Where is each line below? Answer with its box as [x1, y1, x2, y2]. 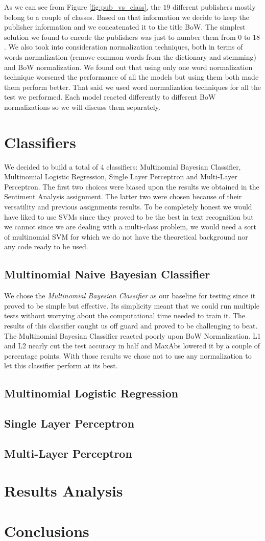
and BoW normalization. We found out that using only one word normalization [4, 61, 253, 72]
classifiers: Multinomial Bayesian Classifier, [106, 161, 241, 172]
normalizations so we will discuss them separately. [4, 101, 160, 112]
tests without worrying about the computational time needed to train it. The [4, 310, 246, 321]
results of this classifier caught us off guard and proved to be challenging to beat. [4, 320, 258, 331]
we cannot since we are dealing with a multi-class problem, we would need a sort [4, 221, 256, 232]
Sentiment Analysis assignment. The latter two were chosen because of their [4, 191, 242, 202]
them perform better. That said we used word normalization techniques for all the [4, 81, 261, 92]
